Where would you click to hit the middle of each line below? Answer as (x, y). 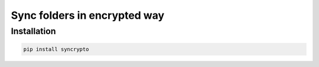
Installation (33, 31)
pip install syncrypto (56, 49)
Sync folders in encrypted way (88, 15)
